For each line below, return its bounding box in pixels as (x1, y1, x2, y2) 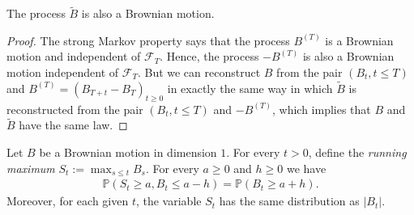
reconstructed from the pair (6, 100, 143, 117)
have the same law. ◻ (19, 116, 128, 133)
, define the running (308, 144, 407, 161)
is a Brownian (325, 32, 394, 48)
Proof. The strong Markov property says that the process (6, 32, 290, 48)
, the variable (135, 192, 202, 209)
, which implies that (271, 100, 371, 117)
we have (286, 159, 327, 176)
